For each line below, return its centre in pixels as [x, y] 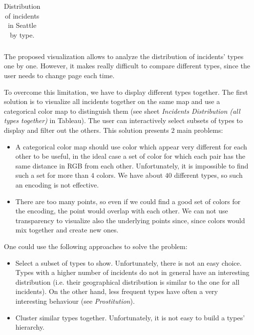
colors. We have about [130, 175]
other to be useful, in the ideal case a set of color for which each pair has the [130, 156]
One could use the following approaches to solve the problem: [96, 246]
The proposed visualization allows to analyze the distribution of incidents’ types [124, 56]
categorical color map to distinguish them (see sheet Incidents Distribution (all [122, 111]
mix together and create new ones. [67, 230]
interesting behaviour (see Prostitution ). [75, 301]
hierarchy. [30, 327]
